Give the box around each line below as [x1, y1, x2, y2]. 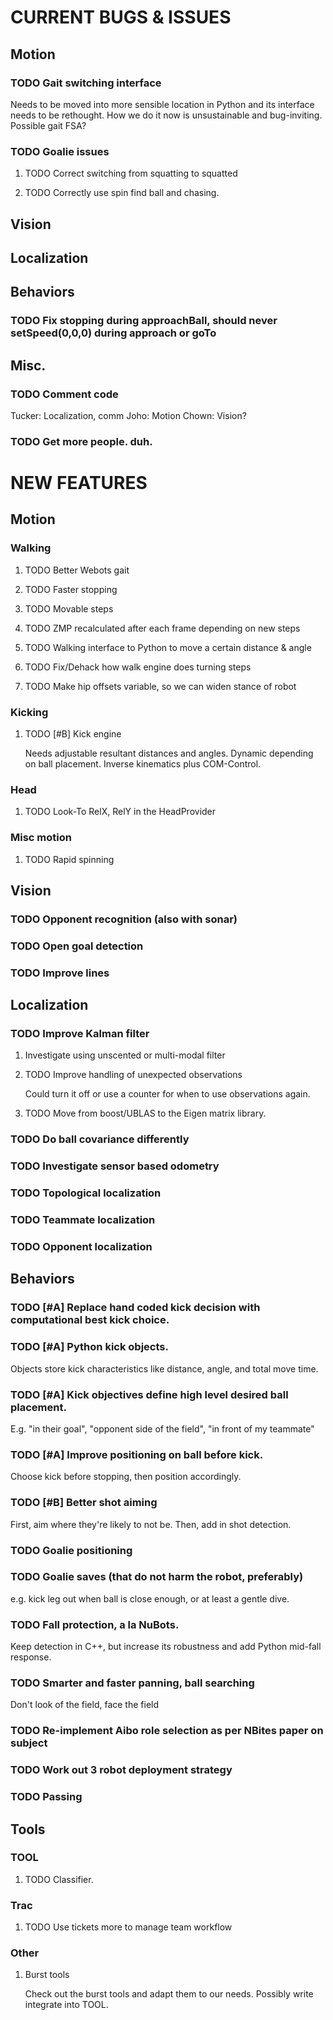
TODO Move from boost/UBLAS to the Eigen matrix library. [24, 1107, 267, 1120]
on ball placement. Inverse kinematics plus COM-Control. [24, 758, 262, 770]
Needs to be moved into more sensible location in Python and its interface [10, 98, 315, 110]
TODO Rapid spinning [24, 853, 115, 865]
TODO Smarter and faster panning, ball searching [10, 1676, 255, 1690]
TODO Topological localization [10, 1186, 162, 1200]
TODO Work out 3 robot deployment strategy [10, 1763, 233, 1777]
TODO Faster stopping [24, 583, 118, 595]
